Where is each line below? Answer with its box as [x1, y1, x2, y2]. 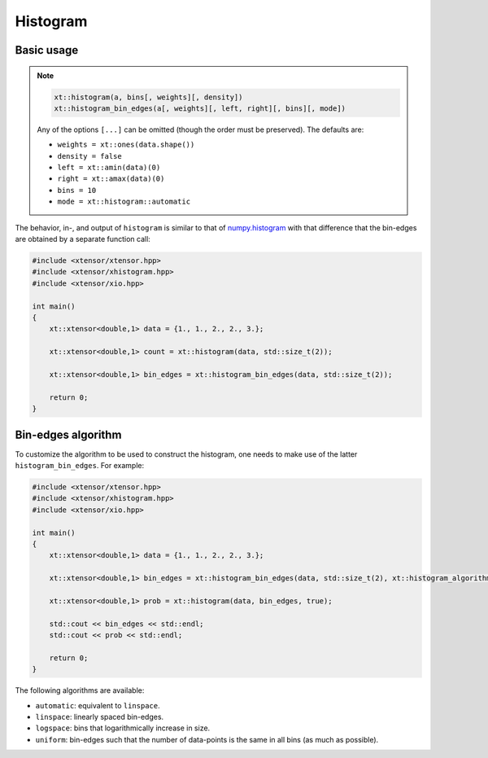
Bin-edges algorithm [15, 427, 122, 441]
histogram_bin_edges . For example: [15, 461, 145, 470]
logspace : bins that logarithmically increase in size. [35, 723, 211, 733]
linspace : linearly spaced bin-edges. [35, 712, 164, 721]
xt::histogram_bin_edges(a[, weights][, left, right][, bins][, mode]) [54, 103, 346, 113]
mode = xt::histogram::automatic [57, 197, 191, 207]
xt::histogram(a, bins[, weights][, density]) [54, 92, 243, 102]
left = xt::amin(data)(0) [57, 163, 161, 173]
